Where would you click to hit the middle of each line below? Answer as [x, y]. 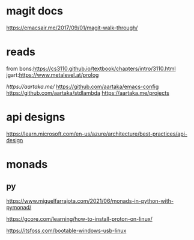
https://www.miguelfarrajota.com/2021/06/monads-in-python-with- [90, 201]
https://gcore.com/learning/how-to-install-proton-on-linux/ [80, 219]
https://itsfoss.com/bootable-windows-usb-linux [66, 230]
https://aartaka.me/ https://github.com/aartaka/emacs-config [83, 86]
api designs [36, 117]
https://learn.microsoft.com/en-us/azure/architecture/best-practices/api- [97, 134]
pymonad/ [19, 207]
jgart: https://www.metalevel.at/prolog [53, 75]
